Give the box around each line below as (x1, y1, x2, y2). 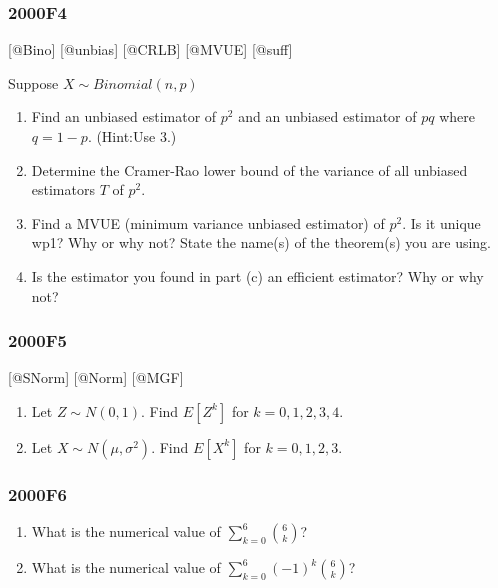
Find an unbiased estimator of (31, 106, 217, 127)
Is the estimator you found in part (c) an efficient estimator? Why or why (31, 265, 484, 286)
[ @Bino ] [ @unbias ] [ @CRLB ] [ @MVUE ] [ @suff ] (8, 39, 293, 60)
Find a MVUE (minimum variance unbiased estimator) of (31, 212, 385, 233)
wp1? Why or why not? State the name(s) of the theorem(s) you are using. (31, 232, 492, 253)
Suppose (8, 72, 59, 93)
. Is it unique (402, 212, 481, 233)
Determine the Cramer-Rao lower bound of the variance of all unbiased (31, 159, 468, 180)
